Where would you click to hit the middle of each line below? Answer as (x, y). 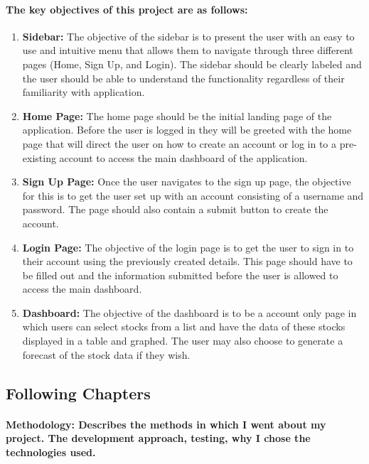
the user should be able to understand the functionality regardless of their (183, 78)
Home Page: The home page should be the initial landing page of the (177, 115)
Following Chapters (78, 393)
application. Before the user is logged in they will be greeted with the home (187, 130)
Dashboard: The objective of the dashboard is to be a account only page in (189, 312)
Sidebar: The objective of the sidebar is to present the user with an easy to (188, 36)
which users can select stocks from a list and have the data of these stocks (184, 327)
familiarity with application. (84, 92)
